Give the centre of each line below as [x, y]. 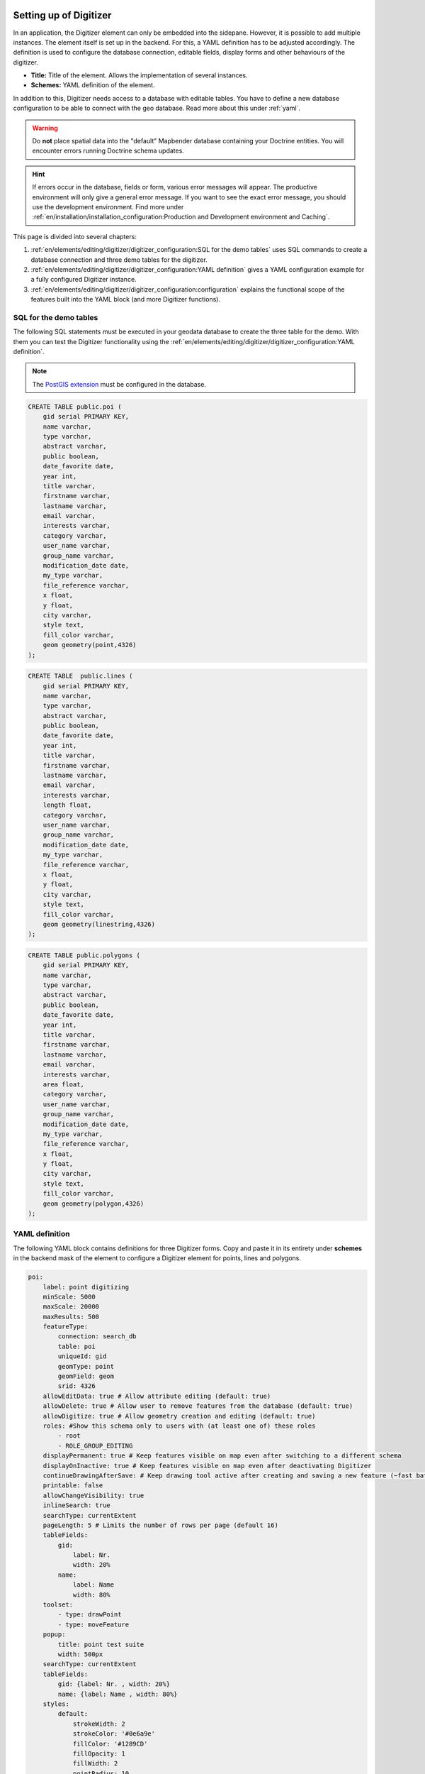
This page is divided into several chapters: [75, 236]
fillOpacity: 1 [99, 1753]
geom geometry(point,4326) [90, 645]
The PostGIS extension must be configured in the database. [119, 384]
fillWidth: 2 [95, 1764]
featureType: [66, 1327]
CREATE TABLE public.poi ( [75, 407]
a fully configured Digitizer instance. [84, 280]
